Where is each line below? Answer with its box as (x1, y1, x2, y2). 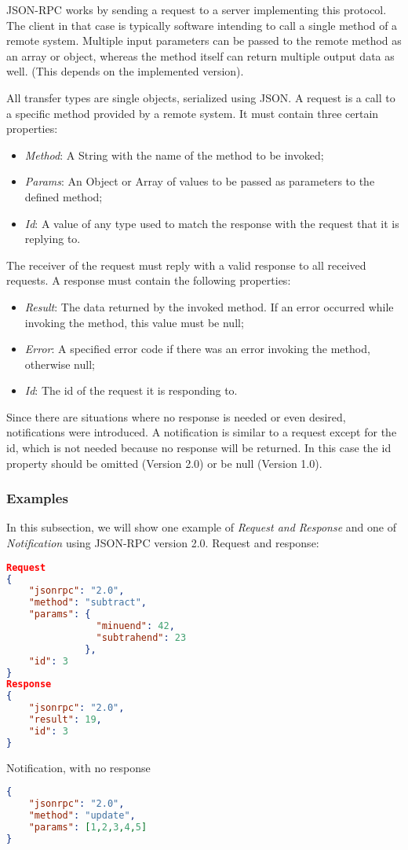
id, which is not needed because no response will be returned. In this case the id (6, 440, 392, 456)
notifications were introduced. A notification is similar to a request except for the (6, 424, 397, 440)
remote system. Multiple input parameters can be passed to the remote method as (6, 32, 402, 49)
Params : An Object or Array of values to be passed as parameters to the (24, 173, 375, 190)
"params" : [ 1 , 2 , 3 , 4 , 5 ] (28, 821, 148, 833)
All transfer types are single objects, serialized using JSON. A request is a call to (6, 89, 395, 105)
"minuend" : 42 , (96, 620, 175, 632)
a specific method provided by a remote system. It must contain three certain (6, 105, 379, 121)
